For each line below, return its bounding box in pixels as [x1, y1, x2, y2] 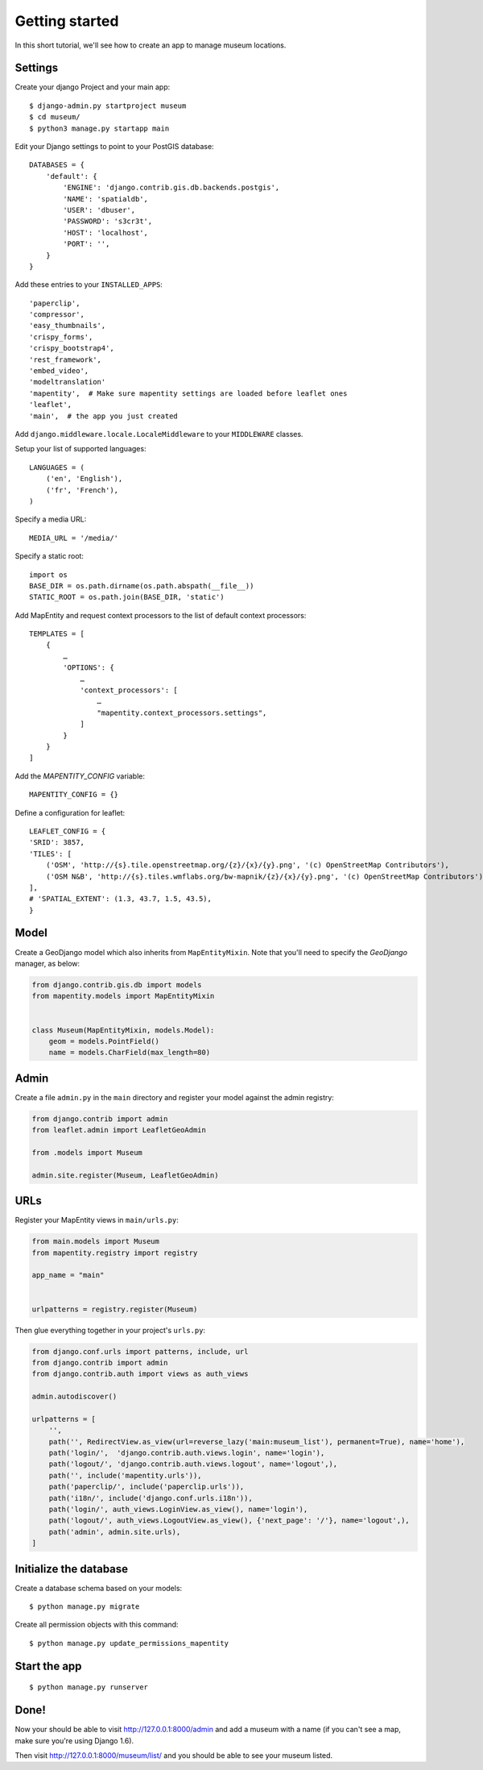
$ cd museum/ [29, 113, 80, 122]
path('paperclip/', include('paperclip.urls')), [48, 1482, 245, 1491]
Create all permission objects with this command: [14, 1620, 179, 1630]
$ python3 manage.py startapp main [29, 123, 170, 133]
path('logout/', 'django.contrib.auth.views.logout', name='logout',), [48, 1460, 338, 1469]
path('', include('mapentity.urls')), [48, 1471, 202, 1480]
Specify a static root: [14, 551, 85, 561]
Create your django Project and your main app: [14, 82, 171, 92]
